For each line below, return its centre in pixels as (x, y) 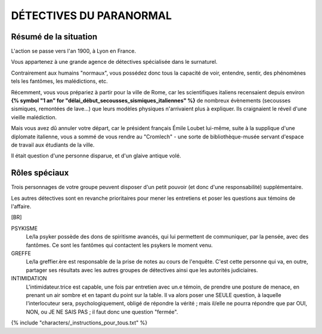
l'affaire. (21, 206)
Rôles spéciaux (40, 173)
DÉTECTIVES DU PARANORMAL (92, 16)
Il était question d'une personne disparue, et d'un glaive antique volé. (96, 156)
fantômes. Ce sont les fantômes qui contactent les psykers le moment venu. (119, 245)
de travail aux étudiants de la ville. (53, 145)
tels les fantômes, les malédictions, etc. (60, 81)
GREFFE (21, 253)
